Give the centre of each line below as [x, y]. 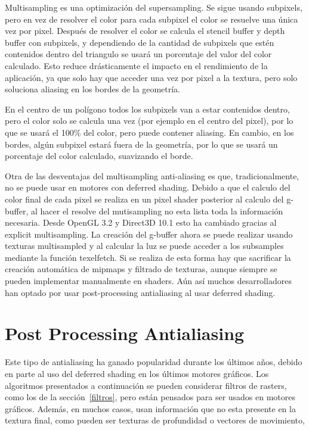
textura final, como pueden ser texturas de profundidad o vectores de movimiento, [155, 420]
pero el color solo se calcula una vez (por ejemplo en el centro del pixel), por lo [149, 121]
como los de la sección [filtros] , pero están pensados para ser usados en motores [150, 397]
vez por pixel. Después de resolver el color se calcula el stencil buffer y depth [145, 31]
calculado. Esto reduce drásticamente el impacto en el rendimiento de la [136, 65]
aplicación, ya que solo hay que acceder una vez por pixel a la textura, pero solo [151, 77]
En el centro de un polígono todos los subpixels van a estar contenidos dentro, [147, 109]
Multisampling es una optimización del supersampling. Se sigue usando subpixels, [154, 7]
